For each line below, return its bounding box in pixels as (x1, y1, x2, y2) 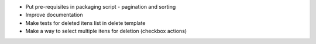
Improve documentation (25, 12, 83, 19)
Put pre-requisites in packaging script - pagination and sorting (25, 3, 176, 10)
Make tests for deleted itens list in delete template (25, 19, 146, 26)
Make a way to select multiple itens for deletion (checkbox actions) (25, 28, 187, 35)
